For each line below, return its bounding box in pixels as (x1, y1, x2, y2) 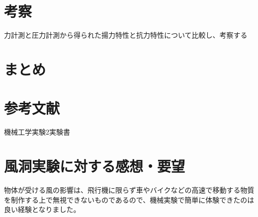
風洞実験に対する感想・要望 (4, 156, 185, 176)
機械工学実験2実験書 (4, 127, 70, 137)
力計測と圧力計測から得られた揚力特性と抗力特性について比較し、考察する (4, 30, 248, 40)
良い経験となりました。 (4, 204, 81, 215)
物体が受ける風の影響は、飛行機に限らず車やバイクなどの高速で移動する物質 (4, 184, 255, 195)
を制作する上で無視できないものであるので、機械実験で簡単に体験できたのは (4, 194, 255, 205)
